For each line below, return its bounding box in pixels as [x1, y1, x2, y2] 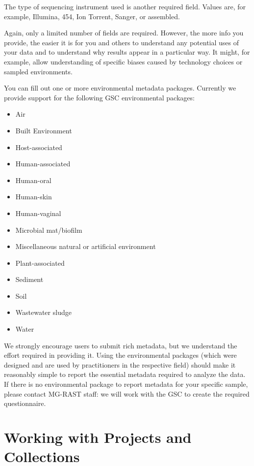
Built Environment [15, 125, 72, 135]
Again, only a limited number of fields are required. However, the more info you [4, 28, 244, 38]
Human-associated [15, 158, 71, 169]
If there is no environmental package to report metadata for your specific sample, [4, 379, 248, 389]
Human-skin [15, 191, 52, 202]
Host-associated [15, 142, 62, 152]
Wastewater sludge [15, 307, 72, 317]
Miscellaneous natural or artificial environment [15, 241, 156, 251]
